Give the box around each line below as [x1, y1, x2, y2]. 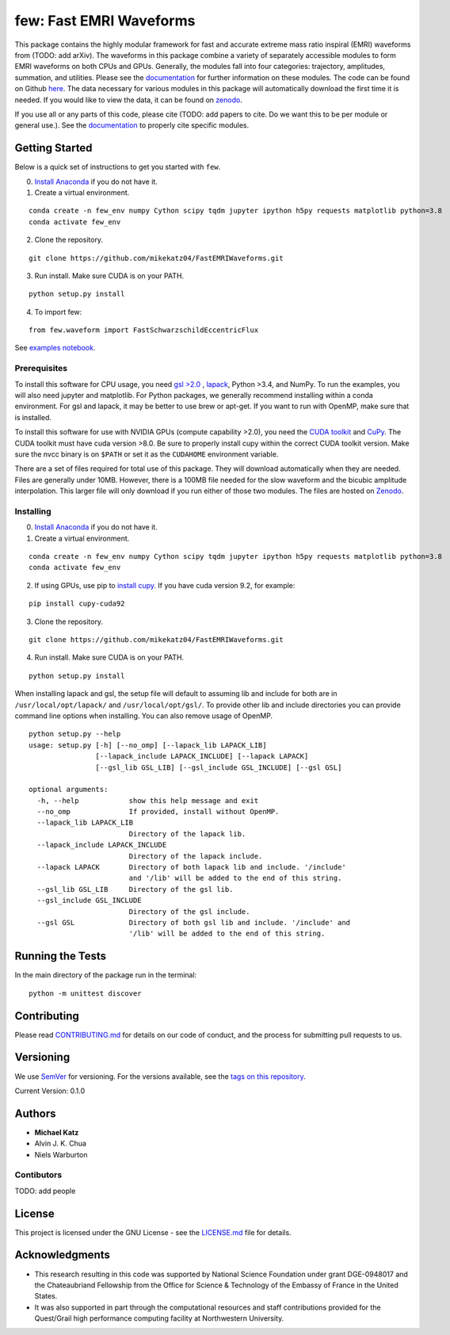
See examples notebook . [14, 343, 96, 353]
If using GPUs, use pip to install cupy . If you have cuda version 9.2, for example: [34, 580, 296, 590]
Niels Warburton [34, 1149, 88, 1159]
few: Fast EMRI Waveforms [14, 12, 196, 29]
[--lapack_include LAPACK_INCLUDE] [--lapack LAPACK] [95, 752, 309, 761]
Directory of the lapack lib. [128, 829, 246, 838]
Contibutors [14, 1169, 63, 1180]
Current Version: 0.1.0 [14, 1086, 86, 1096]
